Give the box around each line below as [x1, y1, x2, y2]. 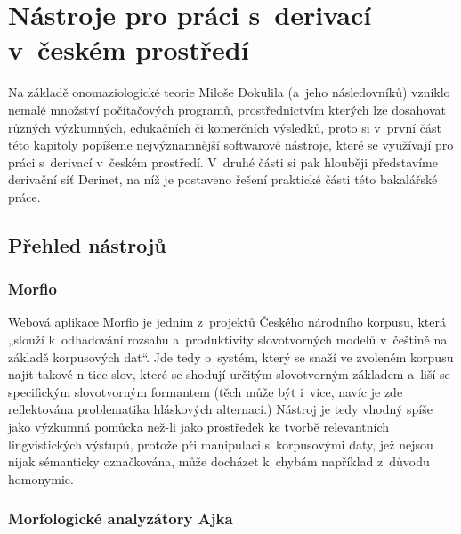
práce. [8, 187, 41, 206]
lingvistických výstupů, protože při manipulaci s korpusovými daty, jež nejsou [8, 434, 433, 453]
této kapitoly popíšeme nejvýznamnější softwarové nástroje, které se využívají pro [8, 135, 454, 154]
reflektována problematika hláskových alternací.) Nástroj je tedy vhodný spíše [8, 400, 433, 418]
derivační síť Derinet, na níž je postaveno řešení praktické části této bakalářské [8, 170, 438, 189]
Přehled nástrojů [8, 231, 166, 258]
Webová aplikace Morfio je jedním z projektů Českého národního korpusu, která [8, 312, 446, 331]
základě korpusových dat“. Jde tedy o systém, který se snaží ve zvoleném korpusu [8, 347, 454, 366]
